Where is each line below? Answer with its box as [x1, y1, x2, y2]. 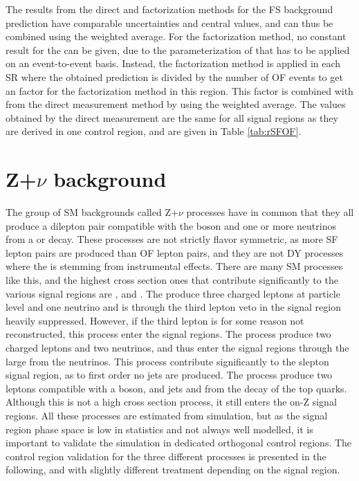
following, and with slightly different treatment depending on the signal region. [6, 462, 340, 477]
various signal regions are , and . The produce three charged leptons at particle [6, 286, 340, 300]
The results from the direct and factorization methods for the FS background [6, 2, 333, 16]
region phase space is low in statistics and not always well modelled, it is [6, 421, 313, 436]
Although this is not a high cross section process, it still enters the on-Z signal [6, 394, 337, 409]
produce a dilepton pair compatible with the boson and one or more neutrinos [6, 218, 336, 233]
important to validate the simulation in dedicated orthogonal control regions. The [6, 435, 352, 450]
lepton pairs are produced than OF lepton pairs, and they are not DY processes [6, 245, 344, 260]
